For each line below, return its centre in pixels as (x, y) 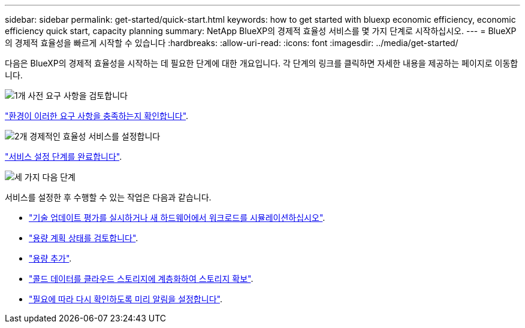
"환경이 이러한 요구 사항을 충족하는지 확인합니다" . (97, 116)
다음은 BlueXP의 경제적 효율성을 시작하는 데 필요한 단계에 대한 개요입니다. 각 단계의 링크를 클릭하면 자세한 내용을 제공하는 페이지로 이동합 (262, 63)
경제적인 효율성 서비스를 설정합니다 (95, 136)
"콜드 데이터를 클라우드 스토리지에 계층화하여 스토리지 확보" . (141, 279)
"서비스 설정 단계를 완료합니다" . (64, 157)
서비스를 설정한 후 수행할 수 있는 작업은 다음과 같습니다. (108, 197)
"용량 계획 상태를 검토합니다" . (84, 238)
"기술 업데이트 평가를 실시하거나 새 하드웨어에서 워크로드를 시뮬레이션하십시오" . (177, 218)
